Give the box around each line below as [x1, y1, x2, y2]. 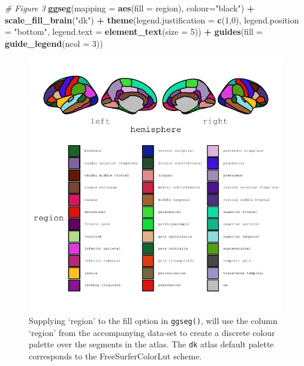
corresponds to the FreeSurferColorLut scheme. [29, 349, 202, 362]
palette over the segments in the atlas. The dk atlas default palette [29, 338, 274, 350]
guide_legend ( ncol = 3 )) [5, 37, 103, 49]
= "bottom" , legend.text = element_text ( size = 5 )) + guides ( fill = [5, 25, 263, 38]
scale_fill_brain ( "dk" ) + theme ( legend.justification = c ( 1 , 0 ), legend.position [5, 13, 299, 26]
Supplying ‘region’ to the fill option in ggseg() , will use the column [29, 314, 278, 326]
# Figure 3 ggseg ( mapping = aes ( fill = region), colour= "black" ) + [5, 2, 255, 14]
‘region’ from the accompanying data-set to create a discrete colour [29, 326, 275, 338]
